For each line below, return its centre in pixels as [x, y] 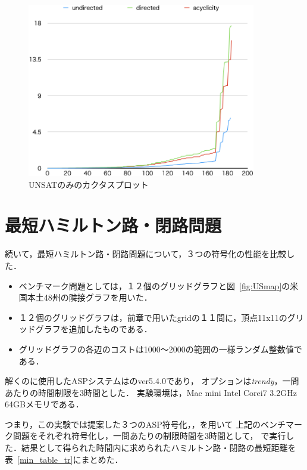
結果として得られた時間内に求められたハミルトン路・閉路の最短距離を [159, 448]
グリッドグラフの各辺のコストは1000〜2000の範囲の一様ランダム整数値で [160, 349]
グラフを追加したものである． [94, 329]
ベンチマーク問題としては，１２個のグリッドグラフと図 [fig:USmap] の [154, 285]
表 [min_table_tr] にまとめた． [64, 459]
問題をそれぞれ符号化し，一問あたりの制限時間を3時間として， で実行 [149, 436]
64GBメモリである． [44, 404]
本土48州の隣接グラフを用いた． [90, 297]
